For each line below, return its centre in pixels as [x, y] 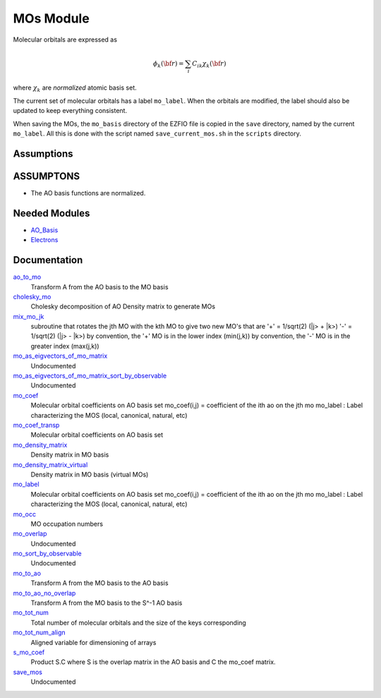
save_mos [28, 672]
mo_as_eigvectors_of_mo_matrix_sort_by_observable [90, 376]
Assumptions [43, 154]
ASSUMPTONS [47, 176]
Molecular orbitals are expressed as [65, 40]
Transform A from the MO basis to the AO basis [99, 583]
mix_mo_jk [29, 316]
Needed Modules [52, 213]
